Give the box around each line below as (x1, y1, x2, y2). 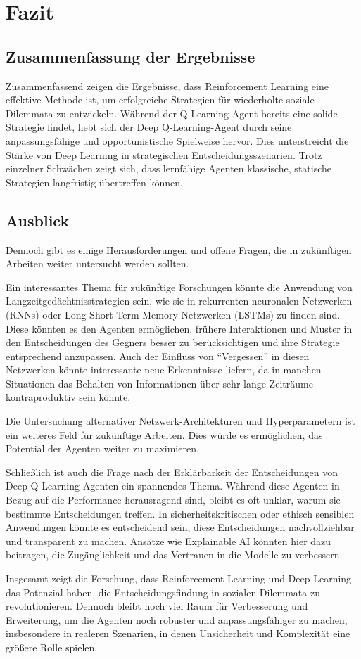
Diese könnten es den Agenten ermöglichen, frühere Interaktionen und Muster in (6, 321, 353, 335)
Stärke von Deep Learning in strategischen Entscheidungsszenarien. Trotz (6, 147, 322, 162)
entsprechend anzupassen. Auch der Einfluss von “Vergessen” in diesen (6, 348, 310, 363)
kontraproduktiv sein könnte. (6, 390, 131, 404)
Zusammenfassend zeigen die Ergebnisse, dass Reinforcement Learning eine (6, 78, 329, 93)
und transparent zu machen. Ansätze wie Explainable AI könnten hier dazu (6, 533, 331, 548)
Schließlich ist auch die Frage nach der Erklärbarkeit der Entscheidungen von (6, 464, 338, 479)
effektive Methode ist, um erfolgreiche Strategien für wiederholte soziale (6, 92, 315, 107)
